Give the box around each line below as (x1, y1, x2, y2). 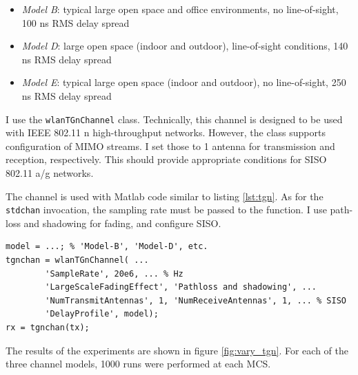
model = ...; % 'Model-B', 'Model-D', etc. (6, 242, 208, 252)
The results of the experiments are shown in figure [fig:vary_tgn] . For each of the (6, 343, 348, 357)
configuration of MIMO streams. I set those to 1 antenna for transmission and (6, 138, 335, 153)
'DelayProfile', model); (45, 309, 159, 319)
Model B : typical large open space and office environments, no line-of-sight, (21, 2, 339, 16)
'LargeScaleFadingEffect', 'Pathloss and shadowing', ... (45, 282, 317, 292)
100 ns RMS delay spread (21, 15, 130, 30)
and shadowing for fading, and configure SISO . (23, 215, 221, 230)
